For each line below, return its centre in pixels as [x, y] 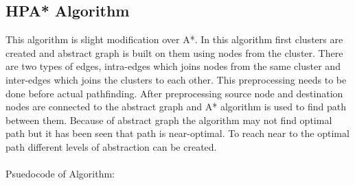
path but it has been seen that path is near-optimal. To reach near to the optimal [177, 133]
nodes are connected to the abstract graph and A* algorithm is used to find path [176, 107]
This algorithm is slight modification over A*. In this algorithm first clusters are [174, 39]
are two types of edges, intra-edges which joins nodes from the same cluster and [173, 66]
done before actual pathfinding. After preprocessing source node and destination [174, 93]
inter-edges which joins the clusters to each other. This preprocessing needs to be [176, 79]
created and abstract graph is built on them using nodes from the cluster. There [174, 52]
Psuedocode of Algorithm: [60, 174]
